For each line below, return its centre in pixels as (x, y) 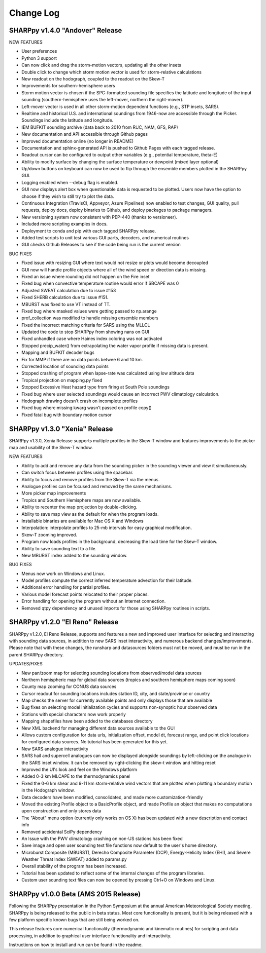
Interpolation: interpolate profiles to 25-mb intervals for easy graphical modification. (107, 528)
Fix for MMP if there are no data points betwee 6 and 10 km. (82, 359)
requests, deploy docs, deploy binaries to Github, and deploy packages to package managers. (117, 210)
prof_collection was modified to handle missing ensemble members (90, 318)
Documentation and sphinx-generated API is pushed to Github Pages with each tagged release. (118, 148)
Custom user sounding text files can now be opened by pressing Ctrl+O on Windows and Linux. (119, 880)
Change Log (34, 13)
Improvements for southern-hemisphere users (68, 86)
